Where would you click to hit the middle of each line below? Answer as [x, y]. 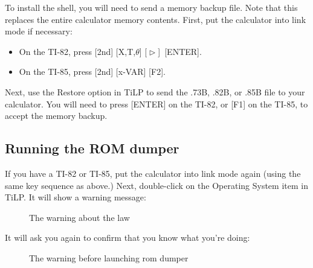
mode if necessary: [39, 31]
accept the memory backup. [56, 116]
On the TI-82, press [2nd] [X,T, [77, 51]
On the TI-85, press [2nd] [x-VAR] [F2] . [92, 72]
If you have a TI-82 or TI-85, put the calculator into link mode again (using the [153, 173]
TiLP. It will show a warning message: [76, 197]
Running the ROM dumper [92, 148]
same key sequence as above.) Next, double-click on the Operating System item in [156, 185]
